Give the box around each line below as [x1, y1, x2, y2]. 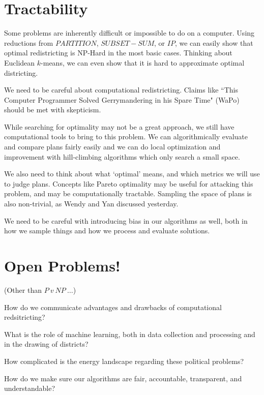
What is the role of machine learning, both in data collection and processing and [4, 328, 255, 339]
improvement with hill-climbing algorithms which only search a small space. [4, 151, 240, 162]
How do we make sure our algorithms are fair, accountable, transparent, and [4, 373, 242, 383]
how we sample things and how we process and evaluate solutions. [4, 225, 210, 236]
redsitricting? [4, 312, 45, 322]
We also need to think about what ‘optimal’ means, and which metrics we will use [4, 168, 260, 179]
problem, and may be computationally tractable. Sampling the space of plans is [4, 188, 252, 199]
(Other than [4, 284, 42, 295]
